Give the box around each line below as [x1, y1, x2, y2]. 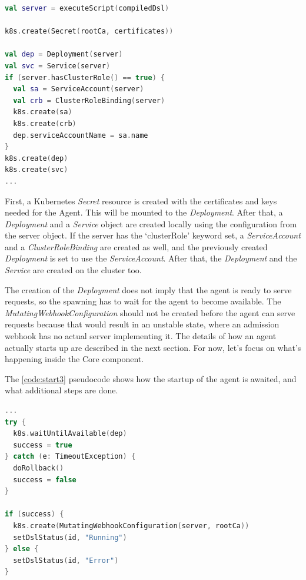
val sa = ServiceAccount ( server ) [13, 85, 144, 94]
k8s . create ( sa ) [13, 108, 72, 117]
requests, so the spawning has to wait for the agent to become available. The [5, 295, 281, 307]
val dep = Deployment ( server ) [5, 50, 123, 59]
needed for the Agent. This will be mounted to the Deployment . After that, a [5, 206, 283, 218]
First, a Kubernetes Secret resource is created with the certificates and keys [5, 194, 277, 207]
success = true [13, 440, 72, 449]
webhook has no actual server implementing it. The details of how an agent [5, 330, 277, 342]
